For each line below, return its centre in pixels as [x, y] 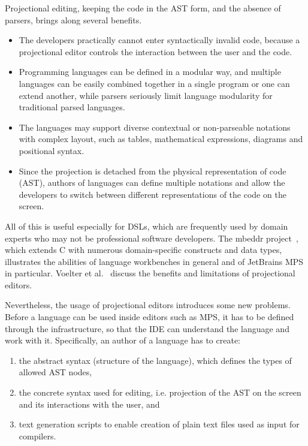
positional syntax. [52, 150]
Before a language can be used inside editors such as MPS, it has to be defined [150, 317]
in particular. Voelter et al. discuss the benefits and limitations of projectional [150, 273]
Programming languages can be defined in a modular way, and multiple [150, 72]
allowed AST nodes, [55, 372]
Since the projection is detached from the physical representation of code [153, 171]
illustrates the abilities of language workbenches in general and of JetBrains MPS [154, 261]
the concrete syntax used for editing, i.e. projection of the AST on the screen [160, 392]
